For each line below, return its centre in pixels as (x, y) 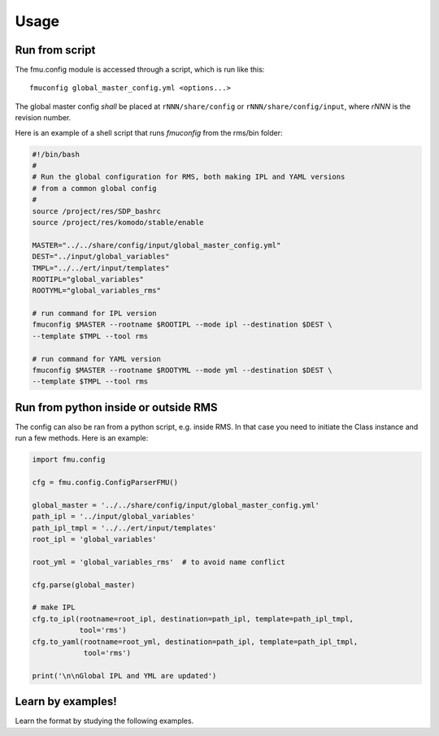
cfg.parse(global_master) (84, 584)
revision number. (43, 118)
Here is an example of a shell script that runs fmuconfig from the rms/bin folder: (149, 132)
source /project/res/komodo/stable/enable (118, 222)
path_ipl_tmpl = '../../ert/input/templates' (124, 528)
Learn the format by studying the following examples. (104, 721)
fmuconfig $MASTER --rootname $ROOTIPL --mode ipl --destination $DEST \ (182, 325)
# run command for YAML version (97, 359)
